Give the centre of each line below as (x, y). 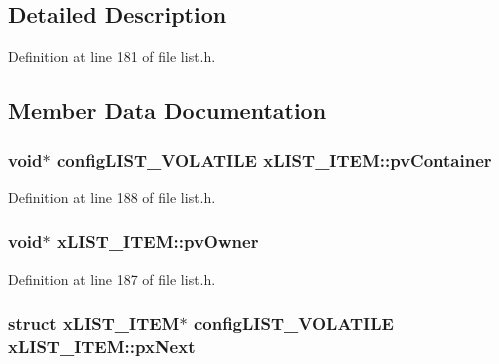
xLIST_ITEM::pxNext (102, 346)
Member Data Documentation (167, 110)
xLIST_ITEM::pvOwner (157, 241)
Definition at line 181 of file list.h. (112, 56)
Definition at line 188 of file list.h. (112, 196)
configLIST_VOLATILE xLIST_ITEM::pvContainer (274, 159)
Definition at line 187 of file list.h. (112, 278)
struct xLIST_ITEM (94, 323)
